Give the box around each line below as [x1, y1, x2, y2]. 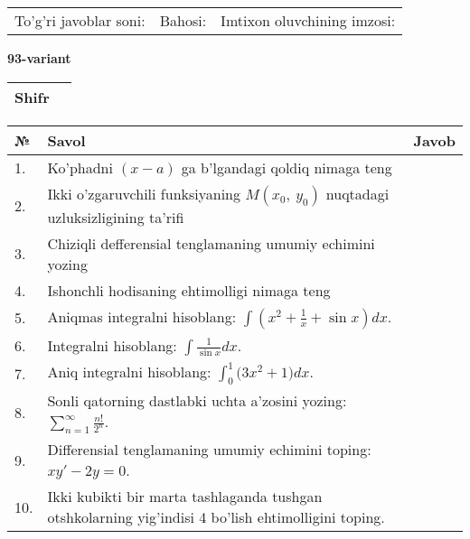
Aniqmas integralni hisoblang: [47, 305, 237, 327]
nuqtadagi [325, 182, 390, 204]
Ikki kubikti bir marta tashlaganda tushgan [47, 486, 323, 507]
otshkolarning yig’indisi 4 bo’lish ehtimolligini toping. [47, 506, 385, 528]
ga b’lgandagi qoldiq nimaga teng [181, 156, 392, 178]
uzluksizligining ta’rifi [47, 206, 184, 228]
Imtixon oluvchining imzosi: [221, 10, 396, 31]
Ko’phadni [47, 156, 113, 178]
